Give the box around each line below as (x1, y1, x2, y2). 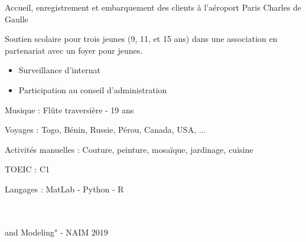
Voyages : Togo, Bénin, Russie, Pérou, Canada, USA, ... (5, 123, 206, 136)
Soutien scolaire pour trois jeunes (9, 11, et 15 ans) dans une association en (5, 32, 278, 45)
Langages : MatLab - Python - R (5, 182, 124, 195)
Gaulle (5, 12, 28, 25)
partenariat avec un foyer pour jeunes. (5, 44, 143, 56)
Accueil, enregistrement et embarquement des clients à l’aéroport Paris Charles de (5, 1, 302, 13)
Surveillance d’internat (18, 64, 100, 76)
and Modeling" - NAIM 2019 (5, 225, 108, 238)
